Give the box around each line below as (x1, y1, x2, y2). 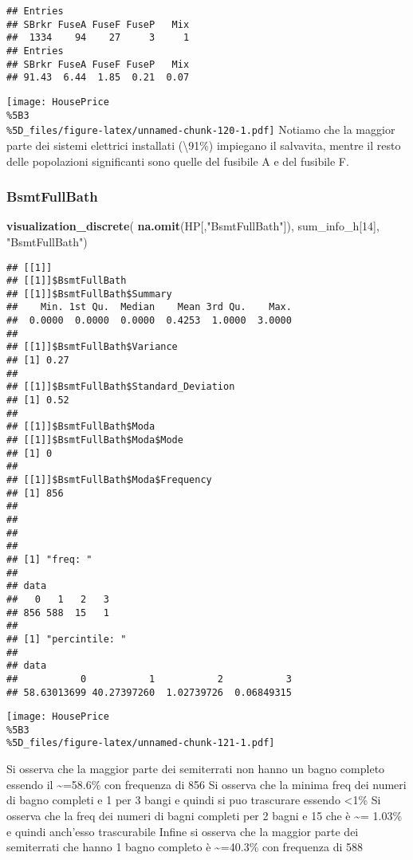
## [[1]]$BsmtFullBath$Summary (6, 288, 172, 300)
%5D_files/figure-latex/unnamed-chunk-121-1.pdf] (6, 737, 275, 749)
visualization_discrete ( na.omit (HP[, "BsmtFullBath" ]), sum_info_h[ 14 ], (6, 218, 380, 234)
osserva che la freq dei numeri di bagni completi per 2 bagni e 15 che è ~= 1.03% (6, 807, 403, 823)
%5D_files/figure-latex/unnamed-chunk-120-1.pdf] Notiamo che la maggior (6, 121, 395, 138)
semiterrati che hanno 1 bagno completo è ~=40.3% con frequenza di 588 (6, 838, 364, 855)
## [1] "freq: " (6, 553, 92, 565)
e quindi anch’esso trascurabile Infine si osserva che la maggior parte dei (6, 823, 359, 839)
